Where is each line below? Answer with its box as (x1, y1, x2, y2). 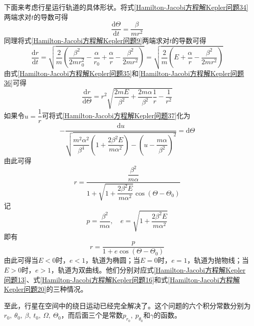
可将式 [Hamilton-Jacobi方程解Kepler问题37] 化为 (42, 110, 190, 121)
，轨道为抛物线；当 (187, 255, 249, 265)
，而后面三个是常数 (61, 310, 123, 320)
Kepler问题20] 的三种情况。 (4, 284, 88, 294)
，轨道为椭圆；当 (85, 255, 140, 265)
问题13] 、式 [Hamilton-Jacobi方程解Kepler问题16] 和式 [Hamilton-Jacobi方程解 (4, 274, 240, 284)
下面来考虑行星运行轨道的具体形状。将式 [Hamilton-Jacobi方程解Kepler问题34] (4, 2, 249, 12)
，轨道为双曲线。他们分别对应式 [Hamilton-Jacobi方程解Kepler (51, 264, 246, 275)
